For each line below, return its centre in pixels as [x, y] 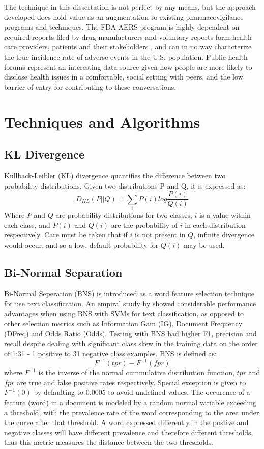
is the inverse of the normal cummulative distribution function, [136, 372]
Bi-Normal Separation [63, 272]
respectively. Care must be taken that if [66, 235]
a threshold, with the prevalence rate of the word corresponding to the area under [132, 412]
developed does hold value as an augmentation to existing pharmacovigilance [124, 17]
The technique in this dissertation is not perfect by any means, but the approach [130, 7]
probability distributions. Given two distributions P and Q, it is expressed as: [125, 185]
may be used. [204, 244]
